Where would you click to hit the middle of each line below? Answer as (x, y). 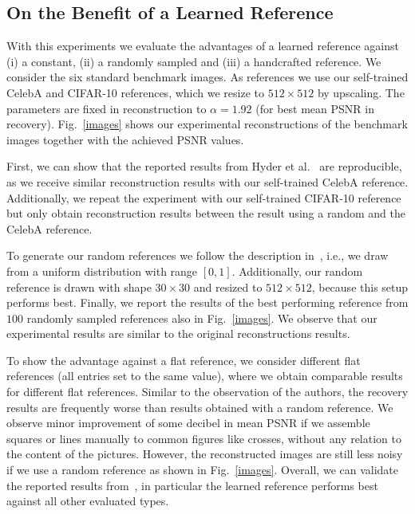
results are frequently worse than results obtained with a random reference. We (200, 407)
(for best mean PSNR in (315, 108)
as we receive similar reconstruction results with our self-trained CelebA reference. (207, 181)
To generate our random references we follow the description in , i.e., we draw (198, 255)
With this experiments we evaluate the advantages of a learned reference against (203, 46)
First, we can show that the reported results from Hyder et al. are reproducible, (204, 166)
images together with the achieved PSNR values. (125, 139)
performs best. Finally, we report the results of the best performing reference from (207, 302)
